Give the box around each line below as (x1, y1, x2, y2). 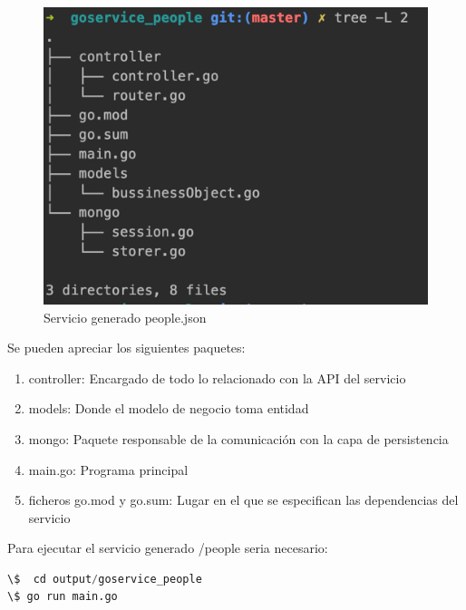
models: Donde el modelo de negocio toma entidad (28, 399, 309, 418)
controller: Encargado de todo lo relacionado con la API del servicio (28, 368, 406, 387)
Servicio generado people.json (44, 307, 207, 326)
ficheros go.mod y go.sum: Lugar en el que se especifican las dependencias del (28, 490, 459, 509)
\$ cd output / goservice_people (7, 572, 202, 586)
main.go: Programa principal (28, 460, 189, 479)
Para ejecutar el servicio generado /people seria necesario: (7, 538, 328, 557)
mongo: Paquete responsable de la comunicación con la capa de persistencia (28, 429, 449, 448)
